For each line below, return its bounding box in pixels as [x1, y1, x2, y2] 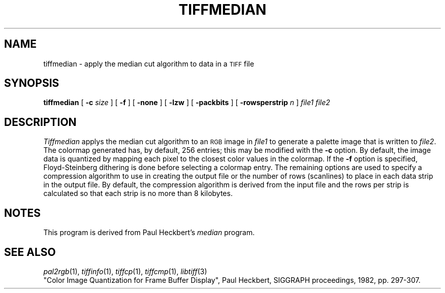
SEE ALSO [4, 245, 56, 258]
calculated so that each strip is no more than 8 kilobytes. [43, 189, 233, 198]
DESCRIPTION [4, 115, 77, 128]
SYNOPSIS [4, 77, 59, 90]
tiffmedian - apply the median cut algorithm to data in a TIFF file [43, 59, 255, 68]
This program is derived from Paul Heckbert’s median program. [43, 228, 255, 237]
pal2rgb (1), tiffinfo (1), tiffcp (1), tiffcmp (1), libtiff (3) [43, 267, 207, 276]
